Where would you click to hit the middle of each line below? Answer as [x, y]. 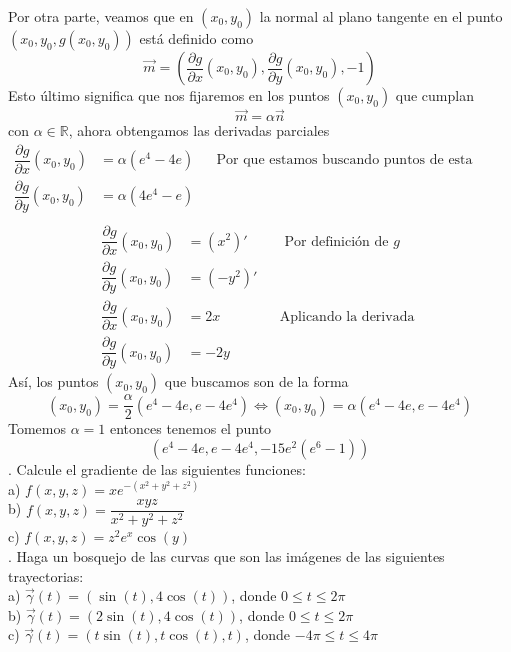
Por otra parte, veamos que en [101, 16]
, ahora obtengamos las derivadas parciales [199, 130]
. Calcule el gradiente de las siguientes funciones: [157, 469]
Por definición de [336, 241]
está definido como [196, 38]
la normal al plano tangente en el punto [381, 16]
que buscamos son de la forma [256, 381]
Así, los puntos [53, 381]
